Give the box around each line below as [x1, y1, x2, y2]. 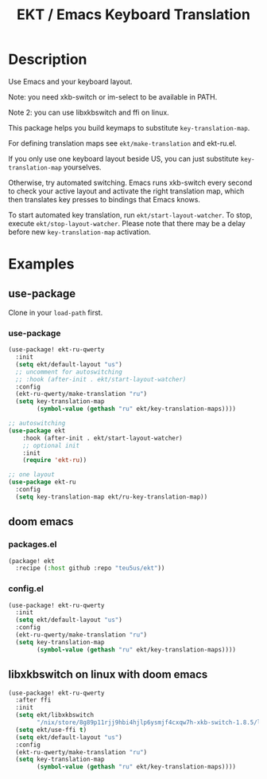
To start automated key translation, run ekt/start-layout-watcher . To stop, [8, 209, 253, 220]
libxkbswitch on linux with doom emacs [8, 667, 208, 682]
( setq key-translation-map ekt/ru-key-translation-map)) [15, 492, 208, 501]
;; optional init [22, 441, 80, 449]
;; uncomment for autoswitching [15, 368, 123, 376]
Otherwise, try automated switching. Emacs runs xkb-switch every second [8, 178, 253, 187]
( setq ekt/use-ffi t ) [15, 726, 87, 734]
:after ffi [15, 696, 52, 704]
